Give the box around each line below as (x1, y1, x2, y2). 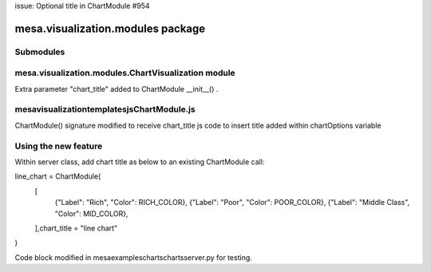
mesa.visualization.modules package (14, 22, 206, 35)
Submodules (14, 46, 65, 57)
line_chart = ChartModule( (14, 171, 101, 181)
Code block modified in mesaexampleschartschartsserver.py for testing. (14, 252, 253, 262)
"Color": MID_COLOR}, (54, 208, 129, 219)
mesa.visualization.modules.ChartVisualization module (14, 68, 235, 79)
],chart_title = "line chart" (34, 223, 118, 233)
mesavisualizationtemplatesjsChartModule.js (14, 104, 196, 115)
